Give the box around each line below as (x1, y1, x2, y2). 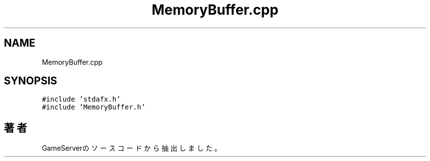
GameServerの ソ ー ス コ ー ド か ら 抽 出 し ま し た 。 (42, 144, 221, 153)
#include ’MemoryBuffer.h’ (42, 103, 146, 111)
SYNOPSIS (4, 75, 57, 87)
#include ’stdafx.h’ (42, 95, 121, 104)
